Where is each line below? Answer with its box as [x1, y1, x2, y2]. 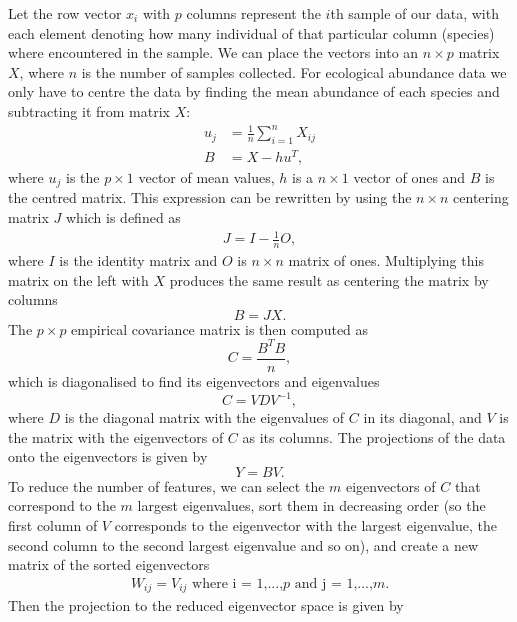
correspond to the [8, 495, 116, 516]
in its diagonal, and [363, 407, 482, 428]
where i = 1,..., [192, 576, 284, 591]
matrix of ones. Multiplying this [288, 250, 484, 271]
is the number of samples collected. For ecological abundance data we [81, 61, 507, 82]
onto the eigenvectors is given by [8, 446, 208, 467]
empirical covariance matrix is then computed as [71, 318, 369, 339]
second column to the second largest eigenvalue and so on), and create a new [8, 534, 479, 555]
